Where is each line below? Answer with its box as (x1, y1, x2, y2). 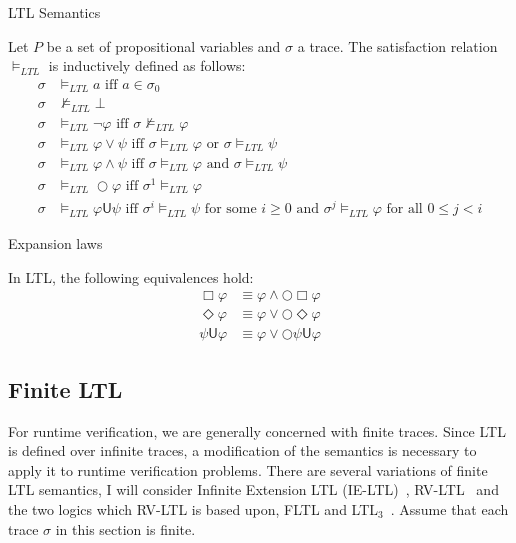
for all (386, 202, 423, 217)
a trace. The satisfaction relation (297, 35, 498, 56)
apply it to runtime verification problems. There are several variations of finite (8, 459, 488, 480)
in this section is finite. (55, 518, 196, 539)
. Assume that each (390, 498, 509, 519)
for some (204, 202, 257, 217)
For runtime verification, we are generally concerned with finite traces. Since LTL (8, 420, 506, 441)
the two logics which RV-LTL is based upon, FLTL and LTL (8, 498, 379, 519)
